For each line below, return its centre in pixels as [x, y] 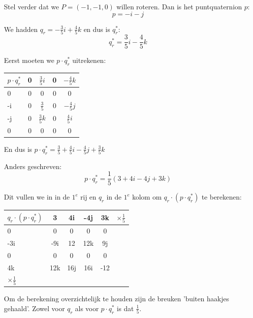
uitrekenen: [89, 60]
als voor [87, 308]
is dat [125, 308]
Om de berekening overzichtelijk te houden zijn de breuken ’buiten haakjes [117, 299]
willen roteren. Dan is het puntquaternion [179, 6]
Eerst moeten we [29, 60]
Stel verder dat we [32, 6]
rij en [88, 197]
